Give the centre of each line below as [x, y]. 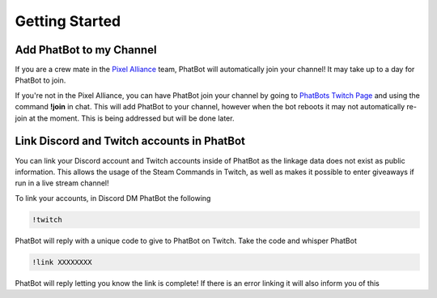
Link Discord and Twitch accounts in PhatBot [130, 141]
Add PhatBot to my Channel [86, 50]
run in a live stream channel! [62, 183]
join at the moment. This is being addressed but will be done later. [125, 118]
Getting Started [68, 21]
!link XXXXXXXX [62, 262]
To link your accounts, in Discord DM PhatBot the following [113, 198]
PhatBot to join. [40, 80]
